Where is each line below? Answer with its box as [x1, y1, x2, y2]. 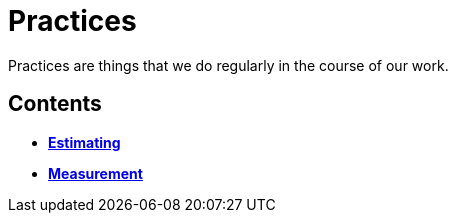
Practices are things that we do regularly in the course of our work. [8, 56, 449, 74]
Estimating [48, 133, 121, 151]
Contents [8, 91, 102, 117]
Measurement [48, 164, 143, 182]
